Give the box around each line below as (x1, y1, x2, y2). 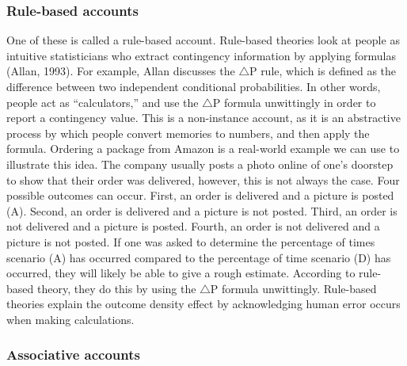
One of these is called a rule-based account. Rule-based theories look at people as (6, 32, 400, 48)
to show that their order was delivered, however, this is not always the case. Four (6, 171, 400, 188)
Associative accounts (6, 345, 140, 364)
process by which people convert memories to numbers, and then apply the (6, 124, 370, 141)
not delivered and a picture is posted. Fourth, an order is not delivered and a (6, 218, 380, 234)
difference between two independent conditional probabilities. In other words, (6, 78, 381, 94)
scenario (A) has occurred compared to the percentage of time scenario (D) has (6, 249, 391, 265)
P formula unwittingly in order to (212, 93, 376, 110)
